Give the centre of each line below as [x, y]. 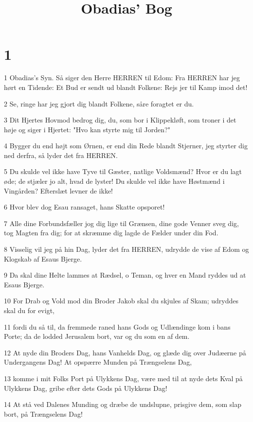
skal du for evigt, [29, 310]
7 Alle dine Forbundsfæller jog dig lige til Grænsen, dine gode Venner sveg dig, [121, 223]
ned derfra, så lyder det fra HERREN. [61, 155]
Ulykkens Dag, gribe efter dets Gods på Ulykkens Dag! [86, 388]
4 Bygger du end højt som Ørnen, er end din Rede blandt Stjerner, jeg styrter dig [126, 146]
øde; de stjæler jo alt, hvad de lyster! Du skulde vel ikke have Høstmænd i [114, 181]
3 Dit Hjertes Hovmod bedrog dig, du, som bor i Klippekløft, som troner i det [120, 120]
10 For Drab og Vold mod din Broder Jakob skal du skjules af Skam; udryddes [121, 301]
